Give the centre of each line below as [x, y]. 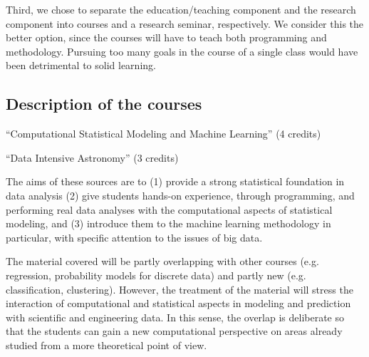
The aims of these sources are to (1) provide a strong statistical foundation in [175, 181]
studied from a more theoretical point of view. [106, 345]
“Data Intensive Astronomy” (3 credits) [92, 157]
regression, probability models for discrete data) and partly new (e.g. [156, 275]
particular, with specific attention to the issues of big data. [134, 237]
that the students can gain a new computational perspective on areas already [174, 331]
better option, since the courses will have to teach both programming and [166, 37]
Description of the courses [104, 104]
